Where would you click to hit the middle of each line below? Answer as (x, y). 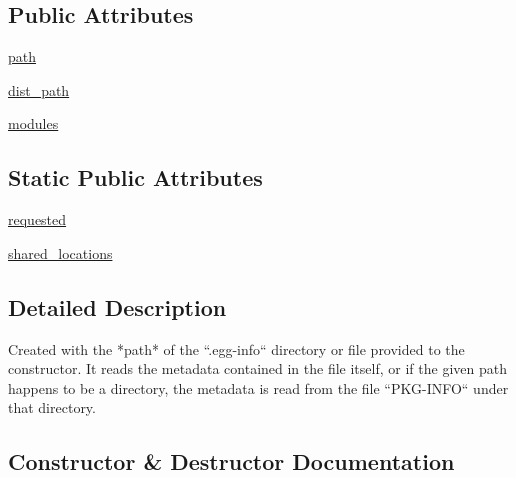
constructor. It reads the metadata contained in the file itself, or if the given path (257, 368)
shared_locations (60, 252)
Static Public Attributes (135, 177)
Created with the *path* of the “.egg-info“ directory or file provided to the (236, 348)
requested (37, 219)
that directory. (52, 407)
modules (33, 123)
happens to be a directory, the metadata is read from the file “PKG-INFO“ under (258, 387)
